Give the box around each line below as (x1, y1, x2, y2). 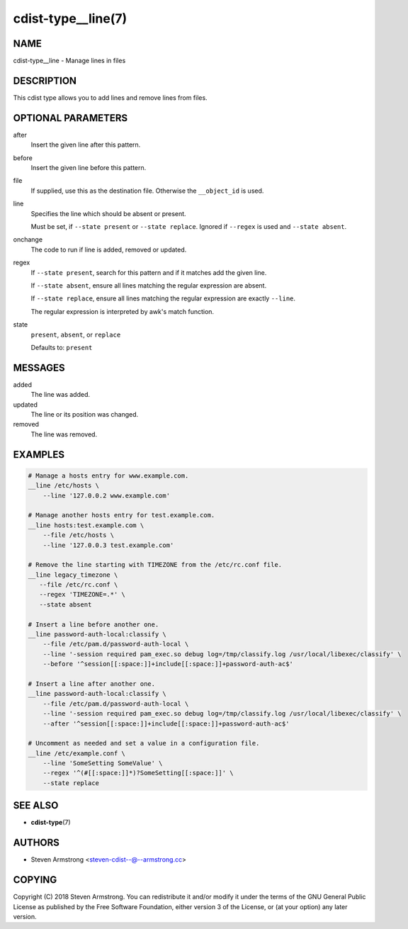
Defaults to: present (30, 343, 93, 351)
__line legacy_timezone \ (28, 570, 118, 579)
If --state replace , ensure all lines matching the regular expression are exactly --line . (30, 294, 296, 303)
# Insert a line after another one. (28, 680, 156, 687)
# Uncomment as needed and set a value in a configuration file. (28, 739, 260, 748)
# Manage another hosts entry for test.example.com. (28, 511, 215, 519)
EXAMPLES (13, 449, 65, 461)
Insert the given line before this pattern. (30, 164, 147, 172)
